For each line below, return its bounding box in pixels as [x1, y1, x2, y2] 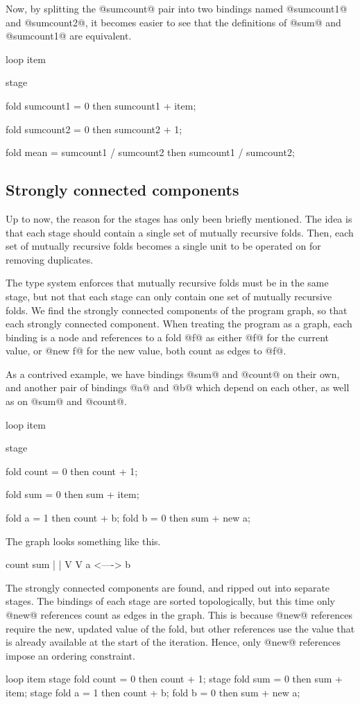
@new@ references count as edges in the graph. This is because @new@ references [6, 608, 352, 622]
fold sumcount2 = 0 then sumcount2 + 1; [6, 121, 182, 136]
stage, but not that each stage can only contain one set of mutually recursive [6, 289, 332, 303]
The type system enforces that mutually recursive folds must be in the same [6, 275, 329, 290]
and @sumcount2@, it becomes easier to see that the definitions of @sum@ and [6, 15, 341, 29]
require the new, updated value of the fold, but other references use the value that [6, 621, 355, 635]
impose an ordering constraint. [6, 648, 135, 662]
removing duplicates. [6, 252, 94, 266]
